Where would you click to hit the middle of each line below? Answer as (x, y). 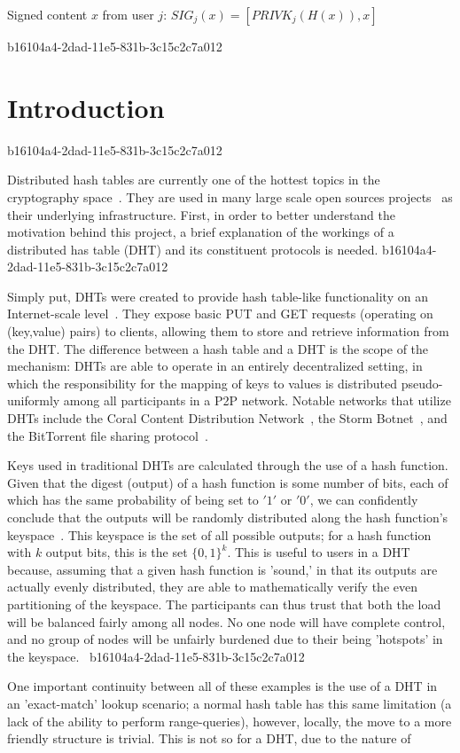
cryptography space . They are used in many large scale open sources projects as (230, 196)
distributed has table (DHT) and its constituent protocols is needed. (193, 249)
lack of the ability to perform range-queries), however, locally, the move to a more (230, 721)
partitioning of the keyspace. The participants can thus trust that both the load (224, 604)
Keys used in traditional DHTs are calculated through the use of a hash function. (228, 465)
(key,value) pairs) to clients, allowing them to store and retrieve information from (228, 331)
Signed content (47, 14)
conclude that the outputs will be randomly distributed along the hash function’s (228, 517)
